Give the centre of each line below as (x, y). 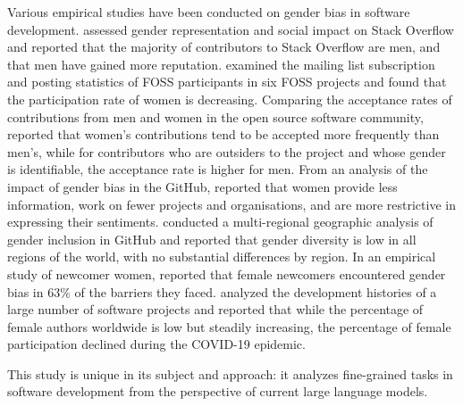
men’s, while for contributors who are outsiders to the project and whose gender (227, 151)
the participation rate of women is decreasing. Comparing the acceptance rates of (230, 99)
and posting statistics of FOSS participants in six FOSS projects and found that (227, 82)
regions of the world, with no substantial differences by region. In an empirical (222, 257)
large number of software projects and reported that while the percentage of (215, 309)
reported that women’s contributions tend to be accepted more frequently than (223, 134)
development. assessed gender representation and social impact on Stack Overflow (231, 29)
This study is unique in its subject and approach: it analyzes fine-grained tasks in (230, 373)
